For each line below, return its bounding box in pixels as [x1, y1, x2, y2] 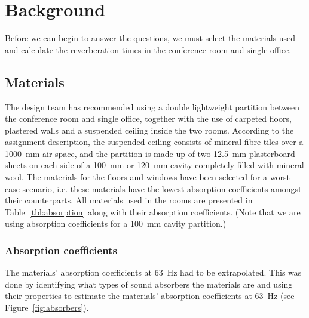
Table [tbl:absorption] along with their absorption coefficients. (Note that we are [5, 205, 301, 218]
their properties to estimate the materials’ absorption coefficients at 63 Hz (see [5, 289, 295, 302]
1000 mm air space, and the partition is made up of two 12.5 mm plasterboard [5, 147, 295, 159]
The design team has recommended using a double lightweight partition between [5, 100, 300, 113]
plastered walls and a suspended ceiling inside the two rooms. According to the [5, 124, 294, 136]
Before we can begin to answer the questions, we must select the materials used [5, 32, 296, 44]
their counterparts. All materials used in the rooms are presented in [5, 194, 253, 206]
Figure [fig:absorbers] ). [5, 301, 89, 314]
